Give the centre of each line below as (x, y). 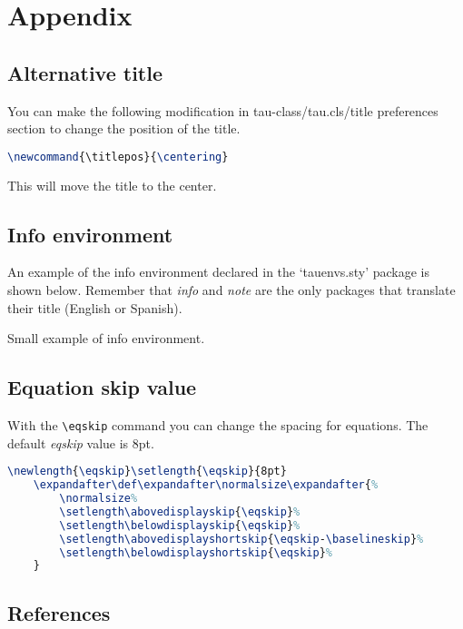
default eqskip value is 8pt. (81, 442)
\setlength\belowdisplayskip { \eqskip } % (180, 525)
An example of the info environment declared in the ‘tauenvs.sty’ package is (219, 272)
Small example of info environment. (106, 338)
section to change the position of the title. (124, 128)
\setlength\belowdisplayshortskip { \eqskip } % (196, 552)
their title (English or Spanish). (95, 307)
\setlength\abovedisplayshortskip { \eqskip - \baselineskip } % (241, 539)
